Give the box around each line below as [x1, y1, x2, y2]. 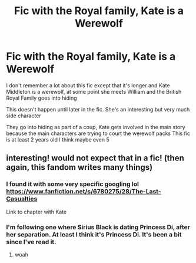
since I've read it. [6, 238, 57, 246]
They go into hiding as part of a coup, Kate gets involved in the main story [6, 123, 185, 130]
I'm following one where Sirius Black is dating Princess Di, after [6, 223, 190, 231]
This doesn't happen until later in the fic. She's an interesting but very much [6, 106, 190, 113]
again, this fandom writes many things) [6, 162, 153, 172]
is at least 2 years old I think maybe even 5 [6, 136, 110, 143]
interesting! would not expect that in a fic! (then [6, 153, 184, 163]
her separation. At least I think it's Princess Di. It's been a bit [6, 230, 182, 238]
